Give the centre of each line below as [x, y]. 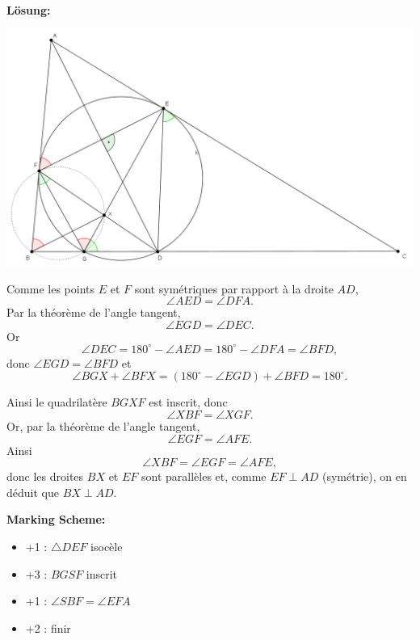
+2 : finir [48, 627]
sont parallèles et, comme [204, 476]
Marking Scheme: [56, 519]
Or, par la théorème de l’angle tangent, [103, 426]
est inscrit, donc [188, 402]
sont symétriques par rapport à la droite [234, 288]
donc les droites [45, 476]
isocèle [107, 546]
